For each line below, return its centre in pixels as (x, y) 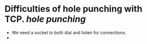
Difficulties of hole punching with (73, 9)
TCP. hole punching (45, 19)
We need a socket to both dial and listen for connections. (69, 32)
